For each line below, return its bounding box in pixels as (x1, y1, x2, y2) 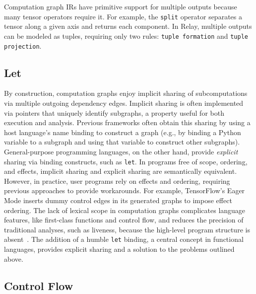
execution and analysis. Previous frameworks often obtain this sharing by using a (4, 117, 251, 128)
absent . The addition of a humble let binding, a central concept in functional (4, 234, 244, 244)
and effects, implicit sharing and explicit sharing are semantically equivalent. (4, 166, 237, 176)
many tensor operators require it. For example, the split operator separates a (4, 11, 242, 21)
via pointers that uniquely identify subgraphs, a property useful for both (4, 107, 224, 118)
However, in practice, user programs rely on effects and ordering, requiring (4, 175, 230, 186)
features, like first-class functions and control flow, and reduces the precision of (4, 215, 244, 225)
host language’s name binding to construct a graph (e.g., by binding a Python (4, 127, 241, 137)
